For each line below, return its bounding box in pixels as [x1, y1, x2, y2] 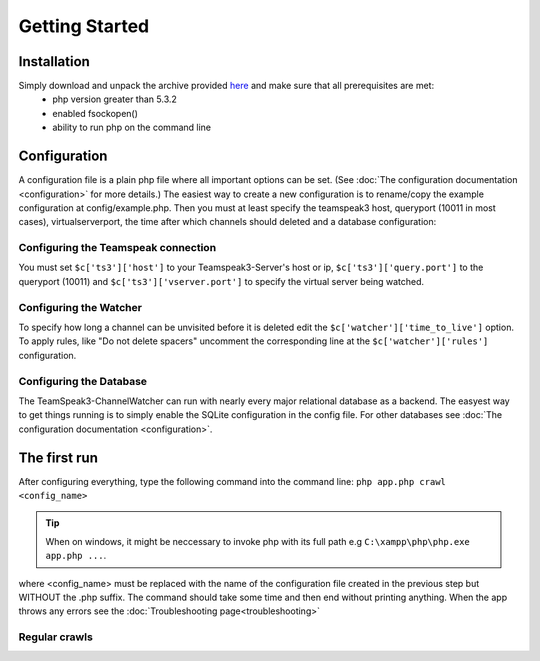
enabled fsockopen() [52, 107, 139, 119]
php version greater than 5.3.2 [52, 93, 177, 105]
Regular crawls [18, 630, 94, 644]
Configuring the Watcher [18, 300, 142, 314]
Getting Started [18, 15, 150, 37]
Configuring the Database [18, 374, 148, 388]
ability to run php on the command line [52, 121, 212, 134]
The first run [18, 449, 99, 466]
